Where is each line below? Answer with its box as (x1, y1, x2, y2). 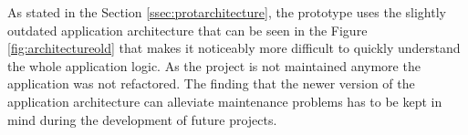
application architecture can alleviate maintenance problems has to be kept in (7, 91, 442, 110)
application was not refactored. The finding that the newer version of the (7, 74, 415, 93)
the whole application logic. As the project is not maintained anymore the (7, 56, 421, 75)
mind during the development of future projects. (7, 109, 277, 129)
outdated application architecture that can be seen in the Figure (7, 20, 368, 39)
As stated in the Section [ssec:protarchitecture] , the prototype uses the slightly (7, 3, 446, 21)
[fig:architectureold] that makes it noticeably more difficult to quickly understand (7, 38, 461, 57)
